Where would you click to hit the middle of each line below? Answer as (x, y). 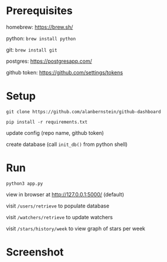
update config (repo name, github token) (55, 132)
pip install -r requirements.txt (47, 122)
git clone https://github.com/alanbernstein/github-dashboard (83, 112)
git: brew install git (32, 50)
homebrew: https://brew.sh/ (40, 27)
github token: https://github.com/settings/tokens (64, 72)
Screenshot (35, 252)
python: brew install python (41, 38)
